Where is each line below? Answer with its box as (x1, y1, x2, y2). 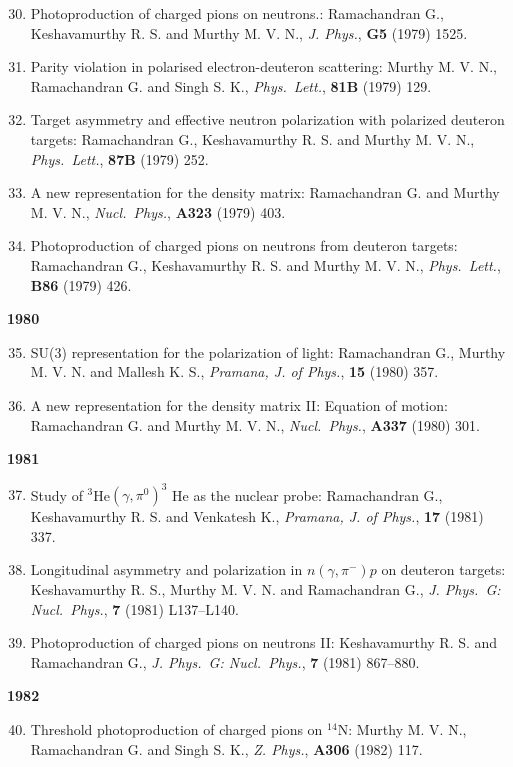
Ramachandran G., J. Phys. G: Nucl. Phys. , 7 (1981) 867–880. (30, 651, 420, 672)
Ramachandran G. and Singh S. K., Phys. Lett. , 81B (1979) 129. (30, 75, 432, 96)
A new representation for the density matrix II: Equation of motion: (30, 394, 448, 415)
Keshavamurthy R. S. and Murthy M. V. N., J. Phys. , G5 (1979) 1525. (30, 22, 468, 43)
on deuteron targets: (381, 559, 506, 580)
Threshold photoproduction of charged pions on (30, 718, 323, 739)
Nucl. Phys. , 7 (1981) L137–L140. (30, 598, 239, 619)
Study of (30, 484, 83, 505)
